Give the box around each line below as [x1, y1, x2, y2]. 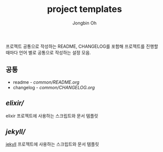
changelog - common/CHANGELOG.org [12, 84, 95, 90]
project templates [47, 3, 122, 15]
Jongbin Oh [72, 20, 97, 26]
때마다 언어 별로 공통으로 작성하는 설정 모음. [5, 49, 91, 55]
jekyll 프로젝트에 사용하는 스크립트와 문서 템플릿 [5, 141, 99, 148]
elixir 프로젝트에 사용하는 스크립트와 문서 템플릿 [5, 113, 98, 119]
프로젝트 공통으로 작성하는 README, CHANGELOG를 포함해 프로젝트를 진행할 [5, 43, 158, 49]
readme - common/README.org [12, 79, 79, 85]
